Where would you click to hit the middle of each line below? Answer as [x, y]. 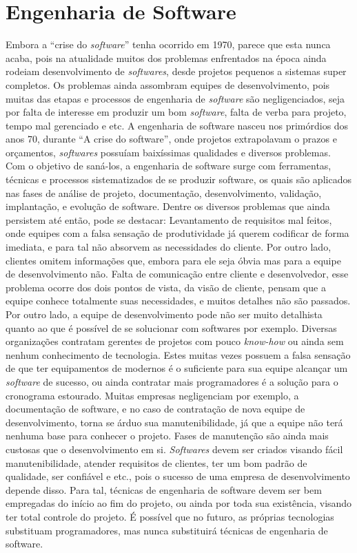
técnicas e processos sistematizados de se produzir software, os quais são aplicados [178, 179]
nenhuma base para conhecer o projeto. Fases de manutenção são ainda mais [167, 436]
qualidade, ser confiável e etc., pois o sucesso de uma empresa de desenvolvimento [178, 476]
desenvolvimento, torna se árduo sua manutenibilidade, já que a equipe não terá [174, 422]
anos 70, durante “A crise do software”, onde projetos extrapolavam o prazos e [171, 139]
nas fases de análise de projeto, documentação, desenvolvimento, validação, [164, 192]
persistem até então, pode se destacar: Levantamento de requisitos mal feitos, [169, 219]
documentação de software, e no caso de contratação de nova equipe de [155, 409]
